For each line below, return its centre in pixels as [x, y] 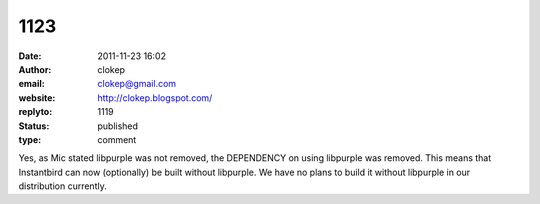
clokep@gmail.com [137, 84]
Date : [30, 56]
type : [30, 139]
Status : [34, 126]
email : [31, 84]
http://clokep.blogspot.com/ [155, 97]
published [118, 126]
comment [117, 139]
